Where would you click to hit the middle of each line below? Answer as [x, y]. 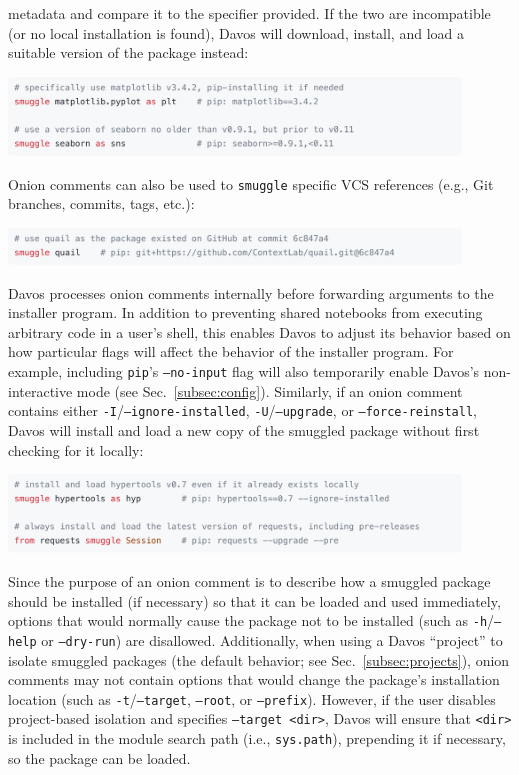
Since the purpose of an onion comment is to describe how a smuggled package [249, 581]
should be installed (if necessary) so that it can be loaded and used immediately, [254, 600]
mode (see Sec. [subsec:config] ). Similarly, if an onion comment [269, 390]
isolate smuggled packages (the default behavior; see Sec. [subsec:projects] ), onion [259, 659]
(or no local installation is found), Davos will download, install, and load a [236, 32]
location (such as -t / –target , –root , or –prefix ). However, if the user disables [252, 698]
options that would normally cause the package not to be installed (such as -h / [251, 620]
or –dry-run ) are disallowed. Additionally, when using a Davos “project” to [272, 639]
